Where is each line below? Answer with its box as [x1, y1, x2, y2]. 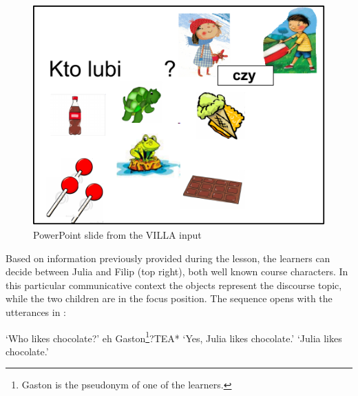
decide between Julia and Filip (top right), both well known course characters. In [6, 264, 348, 279]
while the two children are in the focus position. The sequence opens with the [6, 291, 333, 306]
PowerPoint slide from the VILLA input [33, 228, 202, 242]
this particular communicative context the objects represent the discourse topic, [6, 277, 342, 292]
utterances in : [6, 305, 67, 319]
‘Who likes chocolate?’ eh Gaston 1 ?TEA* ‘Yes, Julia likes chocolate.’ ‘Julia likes [6, 328, 342, 345]
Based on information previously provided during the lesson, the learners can [6, 250, 330, 265]
